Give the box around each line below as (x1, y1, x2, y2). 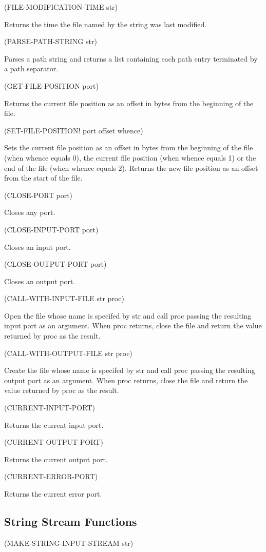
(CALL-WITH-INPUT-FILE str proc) (4, 293, 124, 304)
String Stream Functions (4, 513, 137, 529)
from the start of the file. (4, 172, 83, 183)
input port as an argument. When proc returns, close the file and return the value (4, 320, 262, 331)
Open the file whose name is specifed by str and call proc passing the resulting (4, 310, 252, 321)
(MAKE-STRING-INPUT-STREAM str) (4, 537, 134, 548)
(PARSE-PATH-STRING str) (4, 36, 97, 47)
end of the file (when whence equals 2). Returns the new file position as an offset (4, 162, 258, 173)
